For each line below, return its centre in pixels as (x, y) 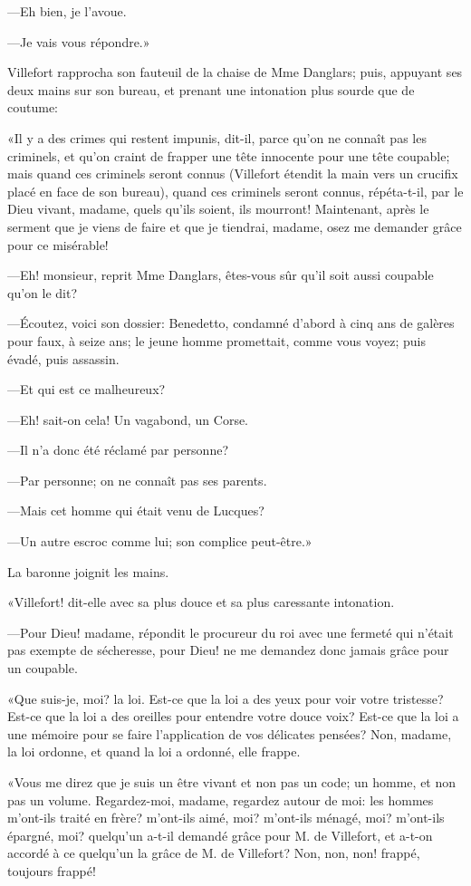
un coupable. (43, 668)
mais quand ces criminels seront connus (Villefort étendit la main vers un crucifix (233, 173)
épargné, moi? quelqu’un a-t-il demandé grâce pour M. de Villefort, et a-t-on (220, 835)
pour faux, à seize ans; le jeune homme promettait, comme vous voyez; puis (216, 340)
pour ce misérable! (58, 244)
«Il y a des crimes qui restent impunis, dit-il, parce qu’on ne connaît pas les (217, 137)
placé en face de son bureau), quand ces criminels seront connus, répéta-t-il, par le (235, 191)
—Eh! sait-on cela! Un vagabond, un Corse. (128, 419)
